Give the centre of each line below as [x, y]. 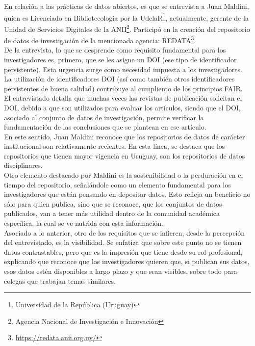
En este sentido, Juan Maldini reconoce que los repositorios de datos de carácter [125, 136]
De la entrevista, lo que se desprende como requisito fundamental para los [115, 50]
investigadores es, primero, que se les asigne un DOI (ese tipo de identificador [120, 59]
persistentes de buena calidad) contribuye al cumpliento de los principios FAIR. [123, 88]
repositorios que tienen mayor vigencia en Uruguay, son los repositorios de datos [125, 155]
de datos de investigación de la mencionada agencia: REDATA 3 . [100, 40]
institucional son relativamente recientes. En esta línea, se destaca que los [115, 146]
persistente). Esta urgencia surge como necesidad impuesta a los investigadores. [123, 69]
